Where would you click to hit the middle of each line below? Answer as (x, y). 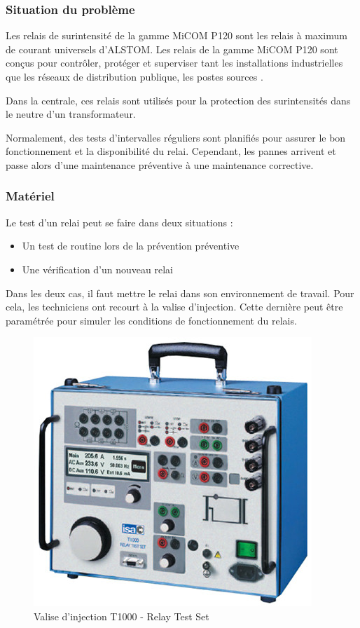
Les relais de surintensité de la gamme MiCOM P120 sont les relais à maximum (176, 35)
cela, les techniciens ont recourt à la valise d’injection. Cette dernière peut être (174, 307)
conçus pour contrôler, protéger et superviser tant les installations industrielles (174, 63)
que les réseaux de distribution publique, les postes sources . (134, 76)
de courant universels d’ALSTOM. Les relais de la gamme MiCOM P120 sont (172, 49)
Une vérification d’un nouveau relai (97, 269)
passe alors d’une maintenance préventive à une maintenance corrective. (160, 164)
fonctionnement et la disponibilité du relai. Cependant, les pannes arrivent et (171, 151)
